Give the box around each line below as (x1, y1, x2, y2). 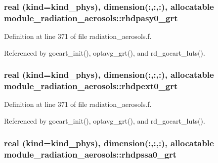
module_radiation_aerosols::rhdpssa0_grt (4, 148, 176, 160)
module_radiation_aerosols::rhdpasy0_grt (4, 11, 178, 24)
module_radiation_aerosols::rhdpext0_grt (4, 80, 178, 92)
